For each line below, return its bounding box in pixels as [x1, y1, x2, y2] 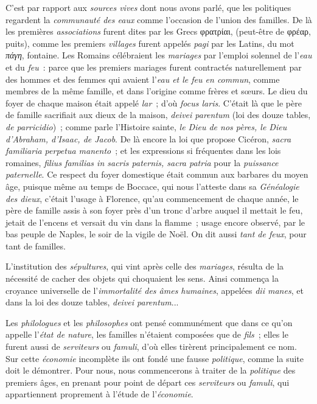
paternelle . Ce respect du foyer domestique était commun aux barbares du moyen [5, 168, 308, 181]
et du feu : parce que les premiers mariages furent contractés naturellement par [5, 60, 302, 73]
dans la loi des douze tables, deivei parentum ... [5, 296, 179, 308]
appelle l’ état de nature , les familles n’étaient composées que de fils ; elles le [5, 328, 288, 341]
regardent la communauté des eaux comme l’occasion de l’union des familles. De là [5, 13, 312, 26]
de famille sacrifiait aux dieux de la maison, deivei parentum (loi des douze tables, [5, 108, 311, 121]
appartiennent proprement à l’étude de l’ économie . [5, 388, 193, 400]
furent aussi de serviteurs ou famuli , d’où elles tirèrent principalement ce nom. [5, 340, 297, 353]
